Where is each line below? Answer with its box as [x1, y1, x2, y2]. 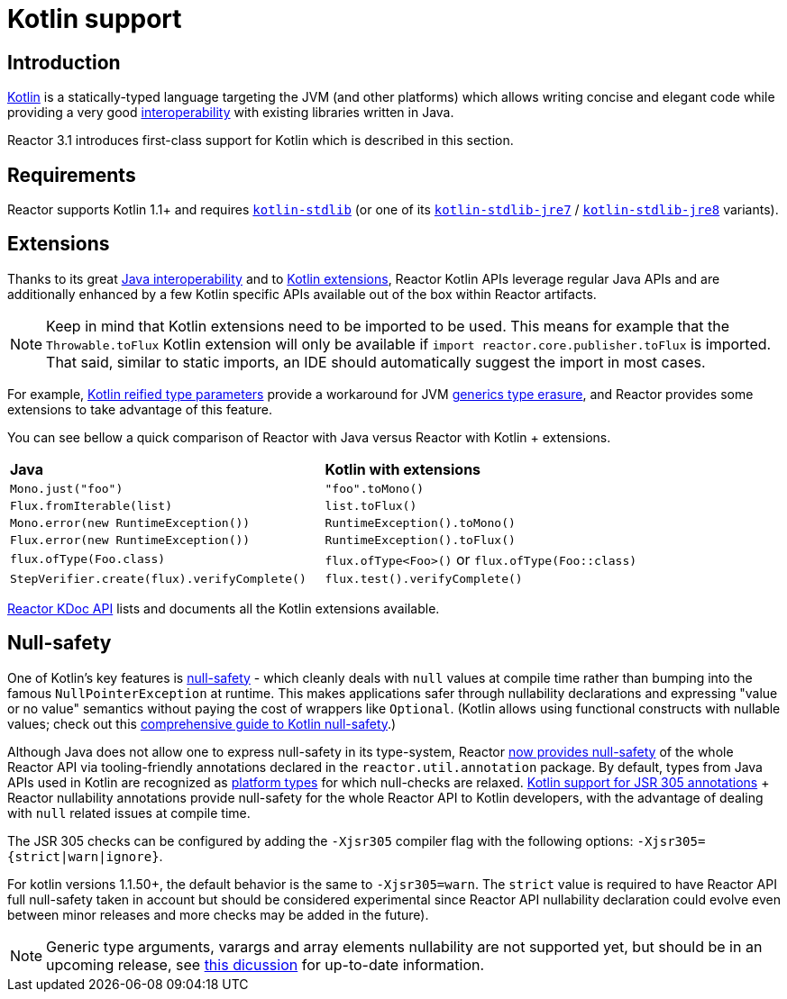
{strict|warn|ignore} [7, 849, 160, 864]
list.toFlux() [325, 498, 417, 513]
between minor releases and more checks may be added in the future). [7, 906, 429, 922]
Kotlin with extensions [325, 459, 481, 478]
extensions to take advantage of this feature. [7, 401, 272, 417]
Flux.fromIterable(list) [10, 498, 173, 513]
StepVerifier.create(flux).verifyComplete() [10, 571, 307, 586]
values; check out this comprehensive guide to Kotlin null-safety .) [7, 715, 397, 731]
